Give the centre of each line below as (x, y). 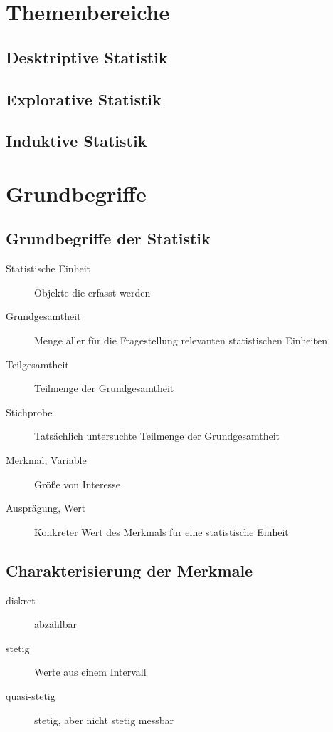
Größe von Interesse (77, 484)
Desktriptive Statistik (87, 57)
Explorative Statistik (84, 99)
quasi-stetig (31, 696)
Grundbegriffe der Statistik (108, 238)
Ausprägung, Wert (46, 508)
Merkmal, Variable (46, 460)
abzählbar (55, 624)
